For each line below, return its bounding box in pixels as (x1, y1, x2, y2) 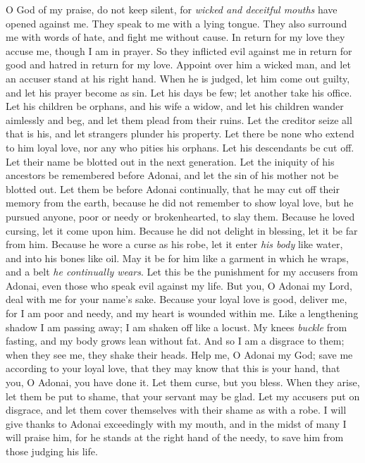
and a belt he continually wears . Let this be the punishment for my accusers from (6, 264, 358, 279)
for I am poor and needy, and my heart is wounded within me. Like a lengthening (6, 306, 359, 321)
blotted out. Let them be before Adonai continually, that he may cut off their (6, 181, 340, 196)
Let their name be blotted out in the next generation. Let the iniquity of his (6, 154, 335, 168)
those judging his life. (6, 444, 98, 458)
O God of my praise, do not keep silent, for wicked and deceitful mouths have (6, 2, 338, 16)
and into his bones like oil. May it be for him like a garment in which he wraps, (6, 250, 349, 265)
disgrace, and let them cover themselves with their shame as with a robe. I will (6, 402, 347, 417)
